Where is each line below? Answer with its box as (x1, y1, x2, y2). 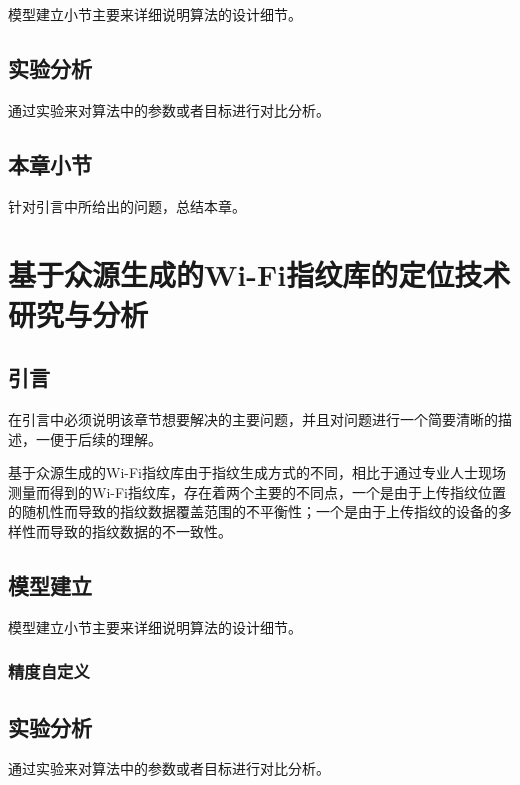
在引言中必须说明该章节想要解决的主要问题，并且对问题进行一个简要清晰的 (8, 408, 498, 429)
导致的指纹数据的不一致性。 (49, 520, 232, 541)
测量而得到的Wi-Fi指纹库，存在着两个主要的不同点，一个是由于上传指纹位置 (8, 481, 506, 502)
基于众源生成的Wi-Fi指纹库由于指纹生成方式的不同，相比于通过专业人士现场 (8, 462, 506, 483)
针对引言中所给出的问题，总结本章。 (8, 195, 246, 216)
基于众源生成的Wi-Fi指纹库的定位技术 (8, 254, 511, 295)
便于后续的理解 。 (49, 428, 162, 449)
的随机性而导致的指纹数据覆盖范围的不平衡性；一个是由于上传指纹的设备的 (8, 501, 498, 522)
